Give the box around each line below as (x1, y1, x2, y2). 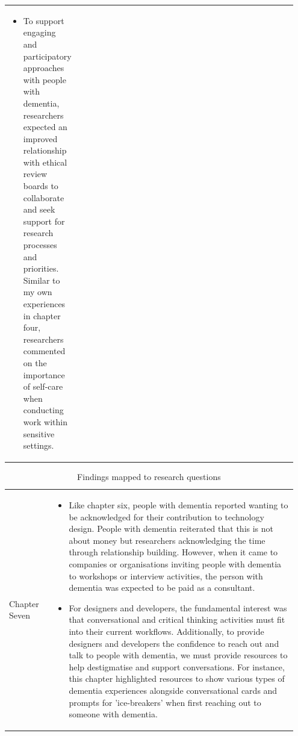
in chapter (23, 309, 61, 322)
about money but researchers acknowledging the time (69, 534, 265, 546)
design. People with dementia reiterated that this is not (69, 522, 274, 535)
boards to (23, 179, 58, 192)
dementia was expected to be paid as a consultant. (69, 581, 255, 594)
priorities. (23, 262, 59, 275)
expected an (23, 120, 67, 133)
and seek (23, 203, 55, 216)
